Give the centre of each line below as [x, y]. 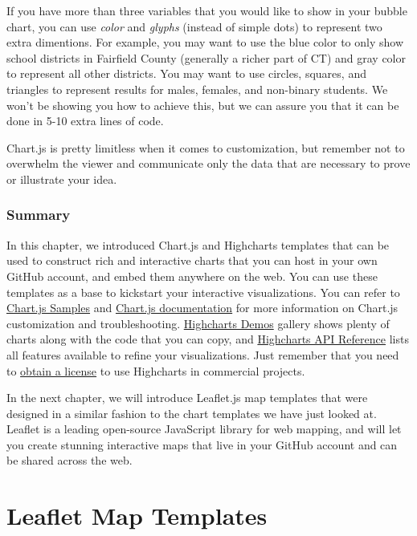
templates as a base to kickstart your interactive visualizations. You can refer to [203, 292]
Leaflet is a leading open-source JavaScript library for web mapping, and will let [204, 429]
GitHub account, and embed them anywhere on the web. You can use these [192, 276]
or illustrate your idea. [62, 179]
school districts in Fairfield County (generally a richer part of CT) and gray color [206, 57]
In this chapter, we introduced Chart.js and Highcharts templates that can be [198, 244]
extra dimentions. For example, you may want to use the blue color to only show [205, 42]
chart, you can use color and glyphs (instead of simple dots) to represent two [194, 26]
